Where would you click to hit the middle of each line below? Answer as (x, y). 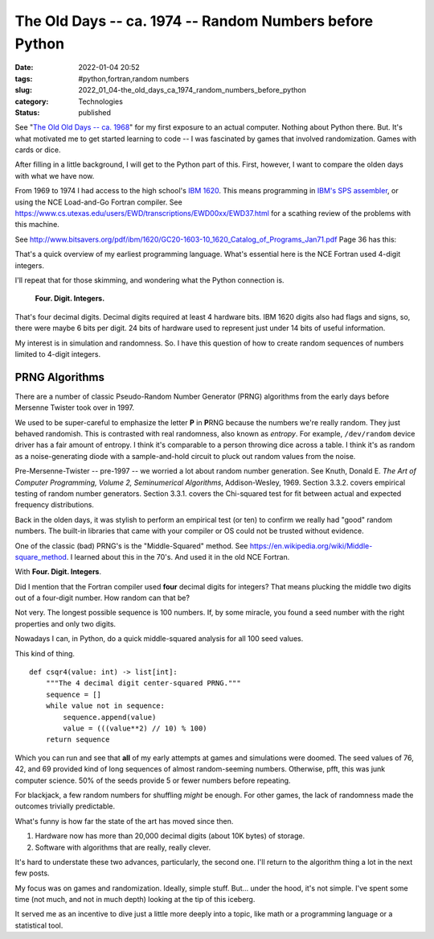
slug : (23, 90)
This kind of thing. (45, 653)
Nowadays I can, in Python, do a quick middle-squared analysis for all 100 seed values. (159, 639)
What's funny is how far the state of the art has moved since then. (124, 821)
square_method (41, 556)
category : (32, 101)
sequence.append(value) (110, 717)
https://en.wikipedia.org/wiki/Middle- (311, 546)
